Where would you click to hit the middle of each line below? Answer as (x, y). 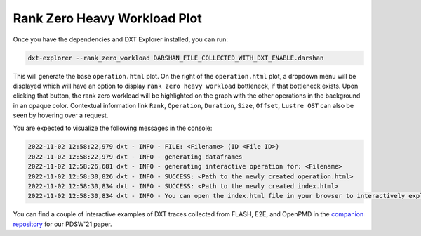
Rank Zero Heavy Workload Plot (108, 18)
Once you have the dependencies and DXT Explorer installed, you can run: (120, 39)
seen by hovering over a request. (61, 115)
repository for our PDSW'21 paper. (62, 224)
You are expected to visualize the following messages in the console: (113, 128)
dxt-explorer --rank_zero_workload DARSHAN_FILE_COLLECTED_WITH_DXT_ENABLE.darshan (176, 58)
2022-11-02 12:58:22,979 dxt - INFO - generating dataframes (135, 157)
